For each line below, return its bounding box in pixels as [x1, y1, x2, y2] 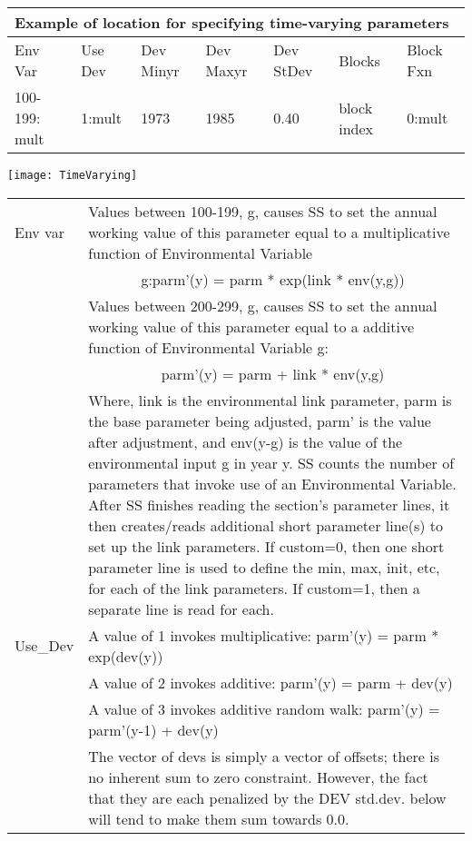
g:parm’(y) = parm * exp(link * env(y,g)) [141, 268, 405, 290]
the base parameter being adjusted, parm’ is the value [88, 410, 431, 431]
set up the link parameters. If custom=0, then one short [88, 535, 445, 557]
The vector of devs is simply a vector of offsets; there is [88, 745, 439, 767]
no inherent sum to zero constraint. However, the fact [88, 766, 428, 787]
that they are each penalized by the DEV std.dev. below [88, 787, 447, 808]
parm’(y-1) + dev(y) [88, 718, 219, 740]
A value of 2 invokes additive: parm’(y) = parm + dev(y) [88, 671, 453, 693]
